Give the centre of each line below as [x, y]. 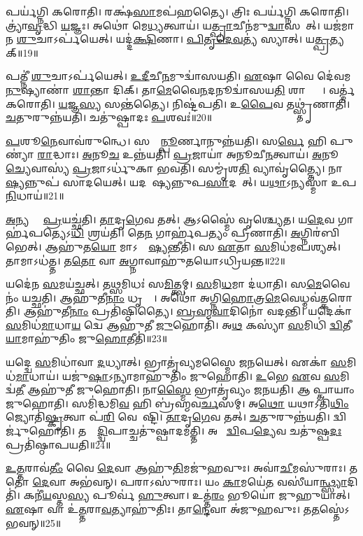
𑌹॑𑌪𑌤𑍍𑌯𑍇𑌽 [38, 233]
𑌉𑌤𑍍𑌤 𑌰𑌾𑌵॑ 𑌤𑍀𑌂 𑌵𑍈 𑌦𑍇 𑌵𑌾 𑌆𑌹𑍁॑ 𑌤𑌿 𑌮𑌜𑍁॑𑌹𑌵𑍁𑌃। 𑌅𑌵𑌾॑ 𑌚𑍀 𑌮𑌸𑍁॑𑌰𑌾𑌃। [176, 468]
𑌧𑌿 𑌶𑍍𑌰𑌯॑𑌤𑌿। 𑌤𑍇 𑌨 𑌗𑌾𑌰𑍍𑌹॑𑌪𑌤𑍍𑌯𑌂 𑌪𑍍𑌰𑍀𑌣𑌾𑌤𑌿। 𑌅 [186, 233]
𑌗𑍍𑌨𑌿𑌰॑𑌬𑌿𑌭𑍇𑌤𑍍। [320, 233]
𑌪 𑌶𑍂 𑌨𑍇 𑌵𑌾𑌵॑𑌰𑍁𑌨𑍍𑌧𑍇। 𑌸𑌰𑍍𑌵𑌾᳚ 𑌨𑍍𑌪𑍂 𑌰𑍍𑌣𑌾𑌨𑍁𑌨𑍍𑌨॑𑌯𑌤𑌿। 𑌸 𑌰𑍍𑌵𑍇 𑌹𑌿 [166, 140]
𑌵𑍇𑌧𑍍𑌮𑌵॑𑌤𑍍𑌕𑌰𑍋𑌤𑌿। [316, 297]
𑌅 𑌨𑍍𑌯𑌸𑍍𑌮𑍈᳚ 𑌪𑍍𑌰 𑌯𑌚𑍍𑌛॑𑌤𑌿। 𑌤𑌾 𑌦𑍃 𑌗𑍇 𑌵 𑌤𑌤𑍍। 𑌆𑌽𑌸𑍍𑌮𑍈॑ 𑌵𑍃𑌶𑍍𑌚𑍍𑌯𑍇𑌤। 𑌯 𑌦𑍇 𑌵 [170, 219]
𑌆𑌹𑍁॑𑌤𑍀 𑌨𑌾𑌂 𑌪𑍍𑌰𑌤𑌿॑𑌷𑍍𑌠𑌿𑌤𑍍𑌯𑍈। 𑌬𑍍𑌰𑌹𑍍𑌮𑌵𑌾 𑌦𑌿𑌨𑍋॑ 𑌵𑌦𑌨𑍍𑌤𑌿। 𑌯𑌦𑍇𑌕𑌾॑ [188, 311]
